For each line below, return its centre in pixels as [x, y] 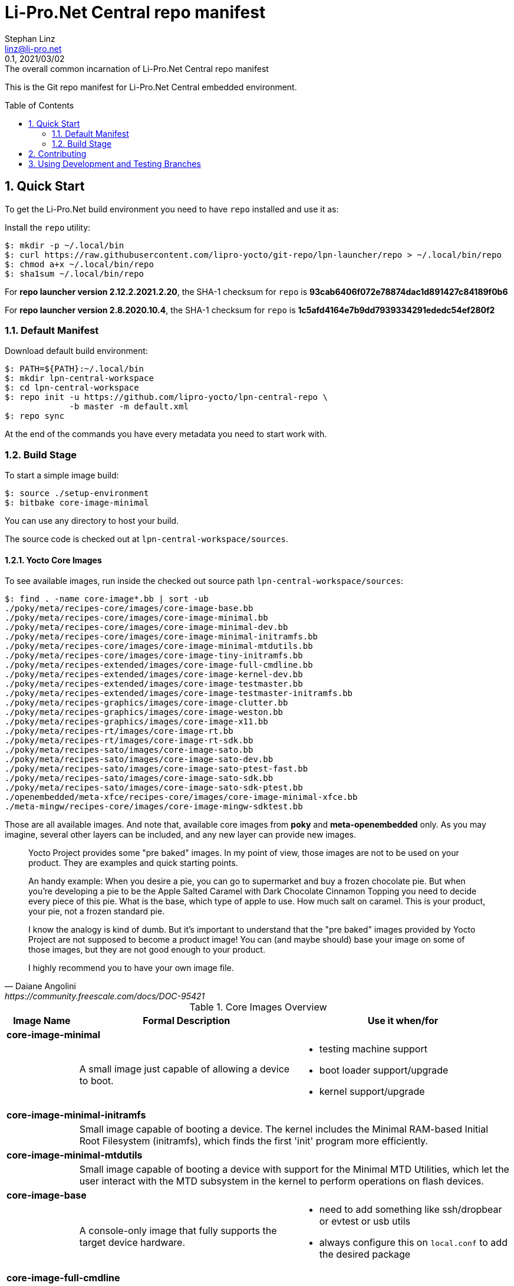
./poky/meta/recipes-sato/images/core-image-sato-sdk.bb [139, 778]
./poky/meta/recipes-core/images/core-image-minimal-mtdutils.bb [159, 646]
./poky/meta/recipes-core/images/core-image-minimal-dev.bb [146, 627]
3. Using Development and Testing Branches [115, 163]
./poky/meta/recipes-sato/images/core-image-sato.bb [129, 750]
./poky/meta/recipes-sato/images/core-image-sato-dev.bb [139, 760]
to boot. [96, 1081]
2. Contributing [57, 153]
